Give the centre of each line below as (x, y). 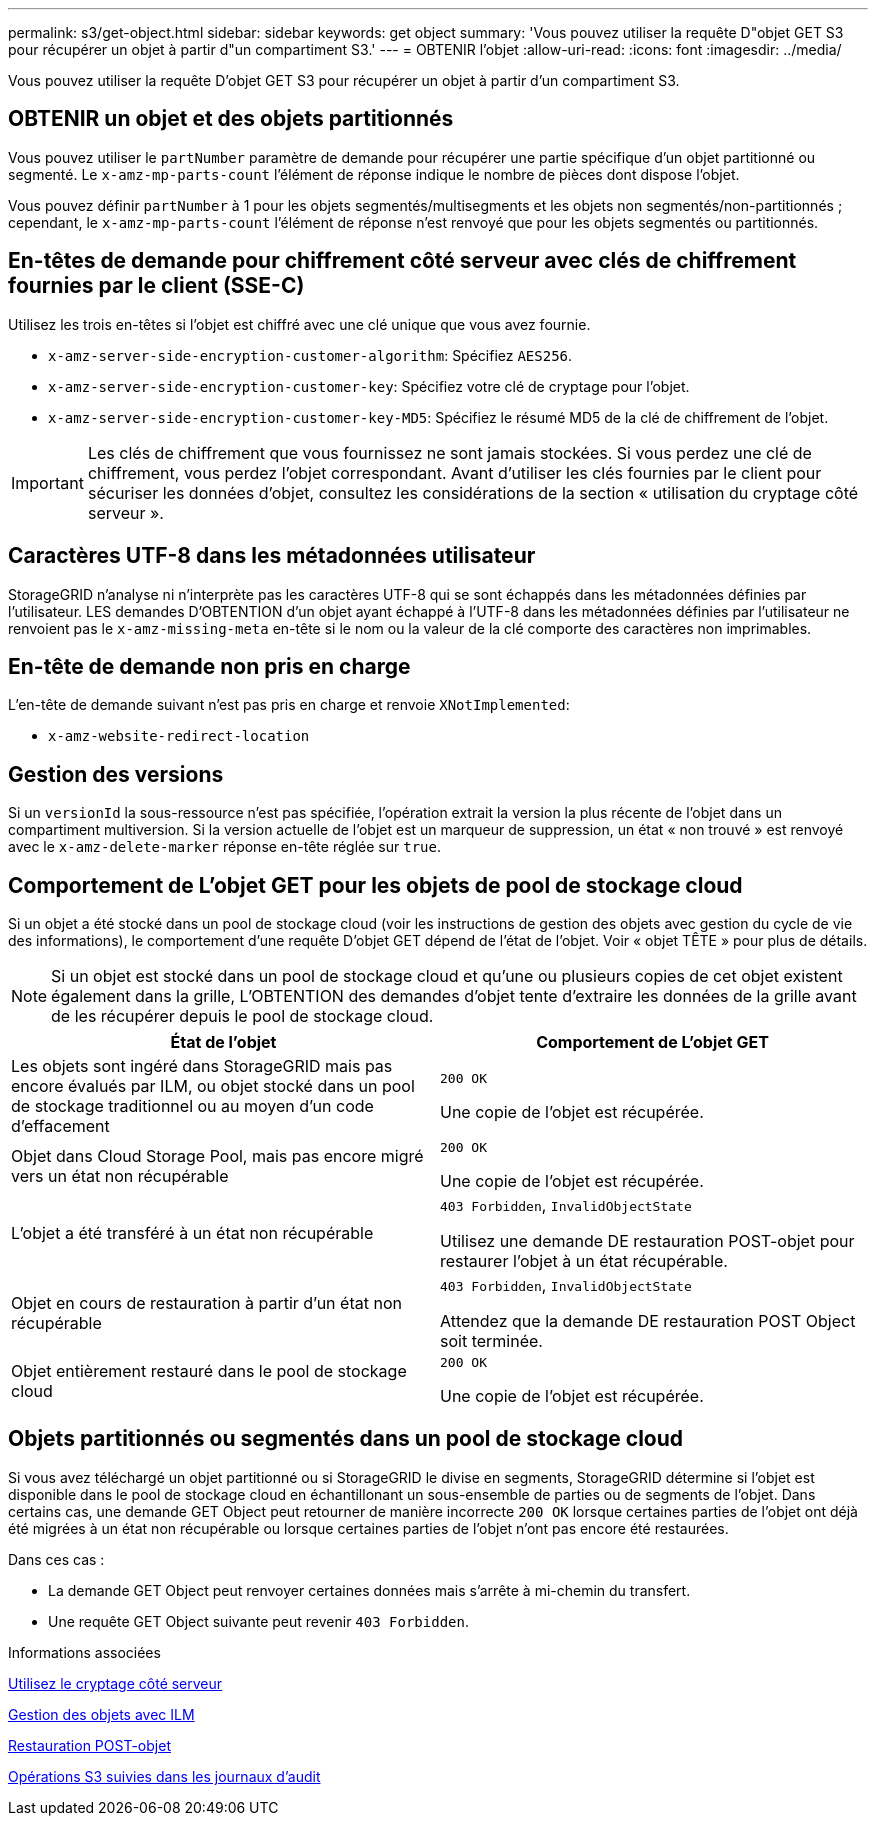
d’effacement (60, 1126)
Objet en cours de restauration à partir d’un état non (206, 1303)
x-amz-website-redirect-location (179, 736)
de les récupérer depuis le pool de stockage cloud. (242, 1016)
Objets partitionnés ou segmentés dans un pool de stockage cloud (346, 1439)
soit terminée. (491, 1341)
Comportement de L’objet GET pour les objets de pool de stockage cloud (375, 885)
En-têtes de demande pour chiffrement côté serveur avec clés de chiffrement (402, 261)
